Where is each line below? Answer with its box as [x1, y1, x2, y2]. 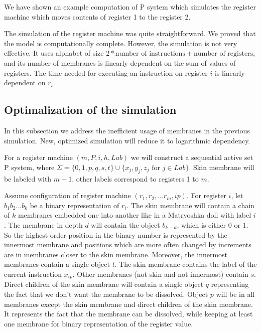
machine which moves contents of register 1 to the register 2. [4, 11, 191, 22]
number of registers [194, 50, 253, 58]
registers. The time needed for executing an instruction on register [4, 67, 208, 78]
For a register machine [4, 152, 73, 162]
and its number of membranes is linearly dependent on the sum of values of [4, 57, 236, 68]
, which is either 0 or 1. [177, 219, 248, 230]
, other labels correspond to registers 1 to [72, 173, 199, 184]
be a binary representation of [30, 200, 119, 210]
